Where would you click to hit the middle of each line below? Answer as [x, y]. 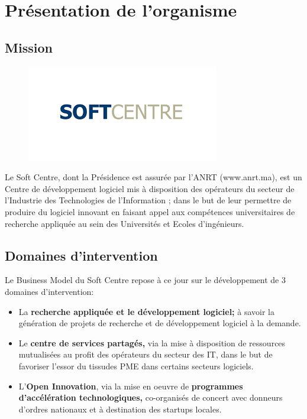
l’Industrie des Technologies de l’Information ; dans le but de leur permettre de [148, 200]
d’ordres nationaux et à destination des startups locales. [120, 409]
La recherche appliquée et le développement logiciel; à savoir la [146, 311]
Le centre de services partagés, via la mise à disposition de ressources [152, 342]
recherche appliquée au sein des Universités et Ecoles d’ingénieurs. [125, 223]
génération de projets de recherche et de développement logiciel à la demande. [160, 323]
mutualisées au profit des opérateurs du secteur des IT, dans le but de [146, 354]
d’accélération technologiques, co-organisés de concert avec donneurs [151, 397]
